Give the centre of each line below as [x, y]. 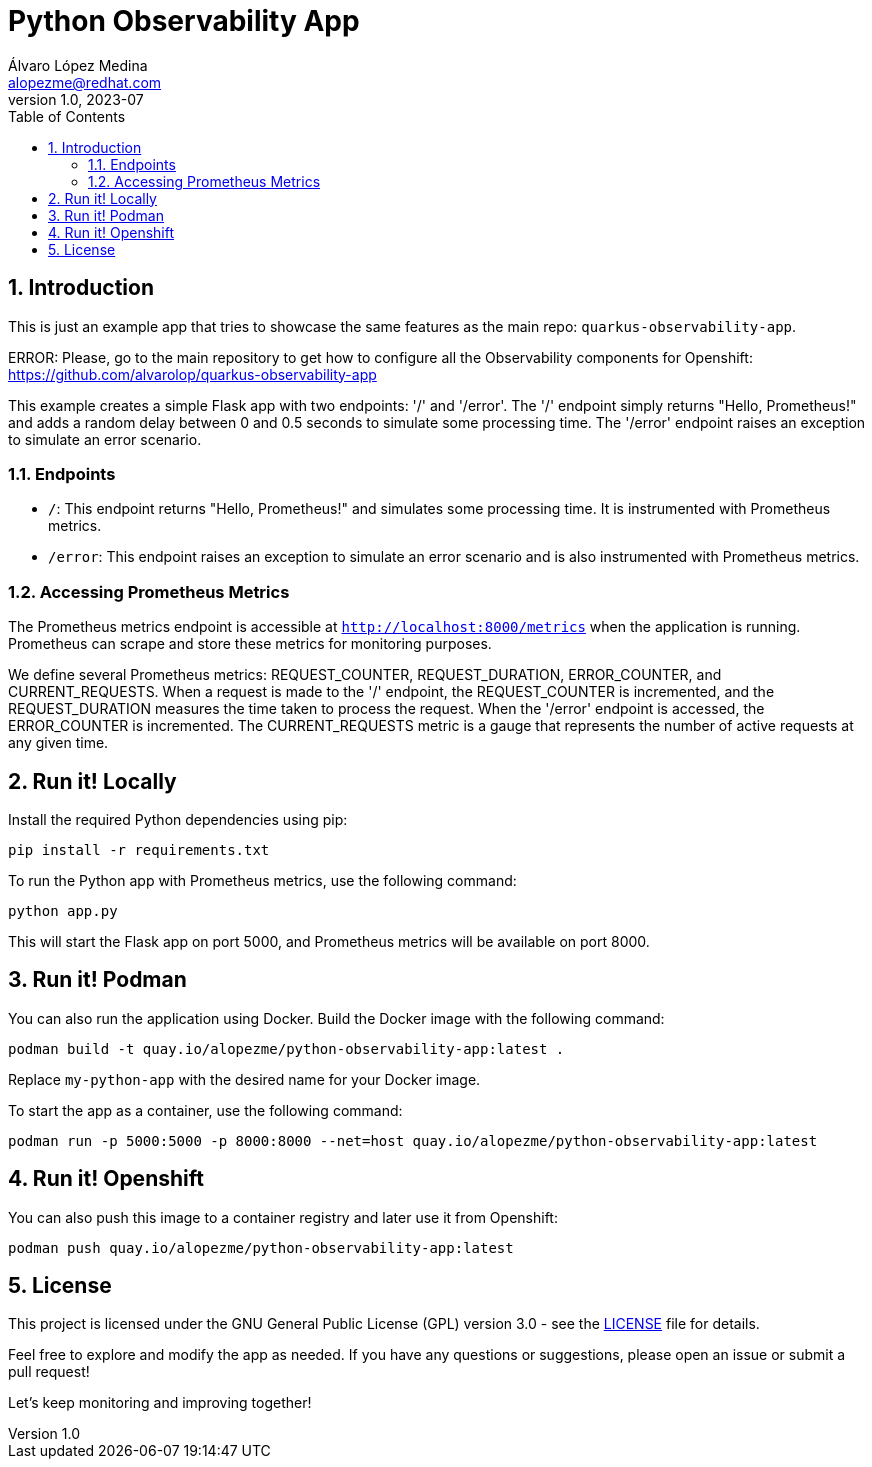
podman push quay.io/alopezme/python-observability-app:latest [261, 1247]
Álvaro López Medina [78, 65]
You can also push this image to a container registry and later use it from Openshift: [283, 1217]
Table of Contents [67, 116]
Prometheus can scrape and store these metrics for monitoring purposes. [250, 644]
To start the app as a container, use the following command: [205, 1110]
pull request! [49, 1372]
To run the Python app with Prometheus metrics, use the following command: [262, 880]
